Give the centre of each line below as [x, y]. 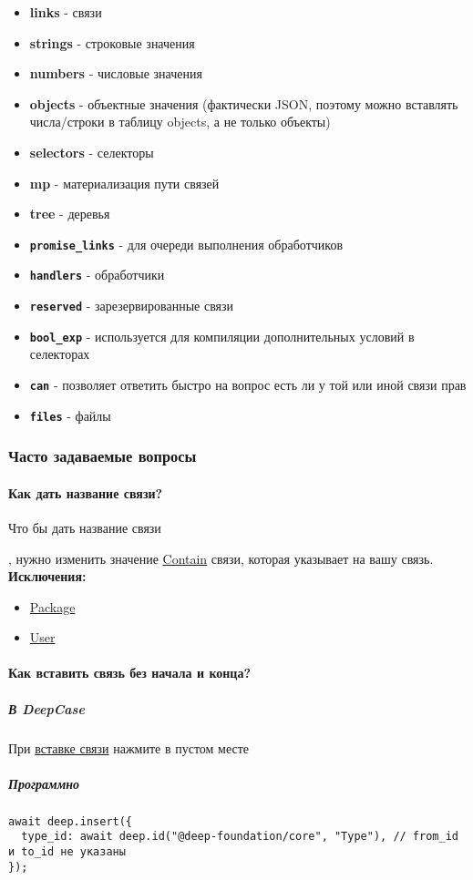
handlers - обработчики [97, 275]
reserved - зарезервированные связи [132, 306]
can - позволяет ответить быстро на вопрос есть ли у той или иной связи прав [248, 384]
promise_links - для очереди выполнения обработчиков [186, 244]
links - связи [66, 12]
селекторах [60, 354]
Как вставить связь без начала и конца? [130, 673]
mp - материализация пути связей [124, 183]
